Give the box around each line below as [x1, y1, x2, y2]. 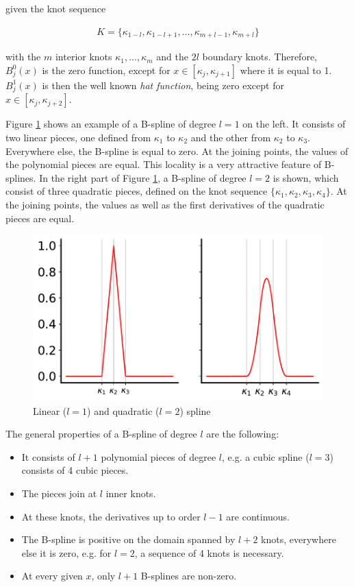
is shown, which [273, 170, 339, 184]
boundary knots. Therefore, [202, 49, 317, 64]
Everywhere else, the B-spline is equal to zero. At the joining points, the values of [5, 143, 349, 158]
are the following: [206, 427, 279, 441]
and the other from [190, 130, 271, 144]
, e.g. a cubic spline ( [222, 449, 309, 464]
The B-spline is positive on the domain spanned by [21, 532, 236, 547]
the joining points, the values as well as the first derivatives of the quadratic [5, 197, 325, 211]
